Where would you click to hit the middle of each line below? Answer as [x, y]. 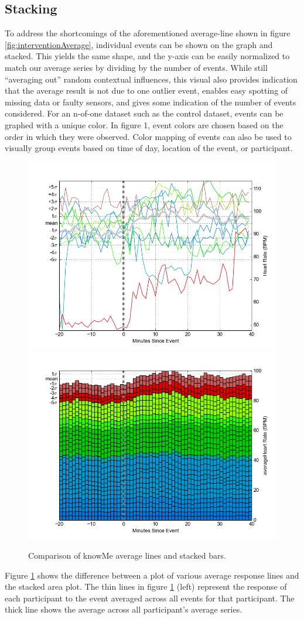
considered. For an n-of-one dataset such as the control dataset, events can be [144, 113]
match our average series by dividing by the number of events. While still [136, 67]
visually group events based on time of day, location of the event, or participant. [149, 148]
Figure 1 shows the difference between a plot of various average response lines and [152, 575]
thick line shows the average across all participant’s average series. [124, 609]
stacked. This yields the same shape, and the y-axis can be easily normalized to [147, 56]
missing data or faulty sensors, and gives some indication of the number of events [151, 102]
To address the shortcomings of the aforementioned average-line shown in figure [148, 33]
